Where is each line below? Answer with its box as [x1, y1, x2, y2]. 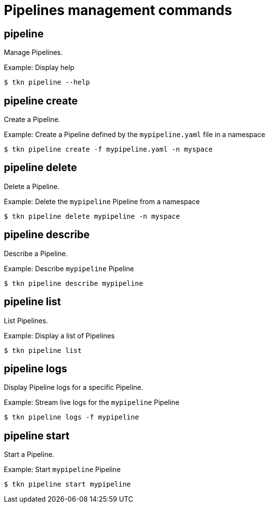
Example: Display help [4, 63, 74, 72]
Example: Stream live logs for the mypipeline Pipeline [4, 398, 180, 407]
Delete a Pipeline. [4, 182, 60, 191]
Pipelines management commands [4, 2, 232, 18]
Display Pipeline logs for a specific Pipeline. [4, 383, 143, 392]
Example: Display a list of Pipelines [4, 331, 115, 340]
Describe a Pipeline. [4, 249, 68, 258]
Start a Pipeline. [4, 450, 54, 459]
